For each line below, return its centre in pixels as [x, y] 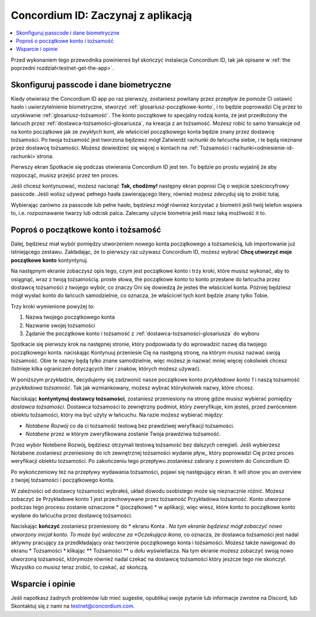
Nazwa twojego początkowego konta [70, 317]
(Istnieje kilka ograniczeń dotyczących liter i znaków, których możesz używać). [106, 369]
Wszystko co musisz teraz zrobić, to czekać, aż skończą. [80, 567]
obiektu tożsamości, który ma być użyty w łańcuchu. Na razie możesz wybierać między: [117, 415]
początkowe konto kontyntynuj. [49, 260]
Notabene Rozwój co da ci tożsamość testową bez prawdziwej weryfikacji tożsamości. [130, 425]
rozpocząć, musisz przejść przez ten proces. [65, 175]
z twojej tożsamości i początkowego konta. [63, 480]
